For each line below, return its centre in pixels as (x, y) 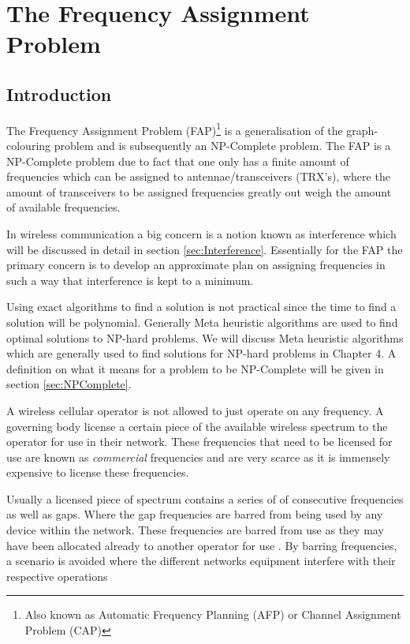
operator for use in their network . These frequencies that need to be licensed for (199, 442)
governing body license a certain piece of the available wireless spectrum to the (197, 426)
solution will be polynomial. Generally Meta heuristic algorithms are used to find (202, 322)
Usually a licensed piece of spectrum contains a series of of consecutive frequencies (205, 498)
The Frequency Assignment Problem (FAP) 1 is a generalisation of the (175, 129)
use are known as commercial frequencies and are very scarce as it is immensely (198, 457)
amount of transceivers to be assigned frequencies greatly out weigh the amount (199, 191)
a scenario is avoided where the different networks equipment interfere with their (201, 561)
